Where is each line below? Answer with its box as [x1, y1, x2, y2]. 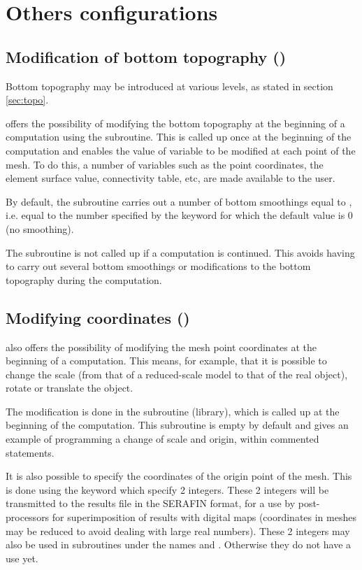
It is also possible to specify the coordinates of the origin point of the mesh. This [6, 469, 352, 483]
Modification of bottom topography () [6, 45, 287, 67]
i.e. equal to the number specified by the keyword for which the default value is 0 [6, 208, 353, 222]
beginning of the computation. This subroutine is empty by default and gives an [6, 418, 349, 432]
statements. [6, 445, 55, 459]
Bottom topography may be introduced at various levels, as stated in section [6, 78, 333, 93]
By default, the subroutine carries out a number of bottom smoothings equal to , [6, 194, 352, 208]
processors [6, 510, 50, 525]
